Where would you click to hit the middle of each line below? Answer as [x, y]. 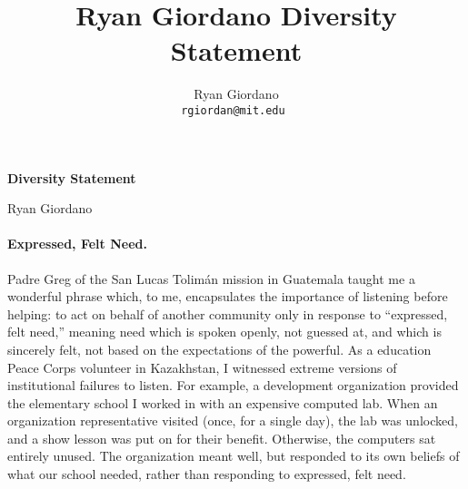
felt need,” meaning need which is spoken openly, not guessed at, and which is [224, 332]
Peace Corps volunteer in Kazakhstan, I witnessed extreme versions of [202, 367]
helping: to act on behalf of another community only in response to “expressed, [228, 313]
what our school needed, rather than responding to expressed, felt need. [207, 474]
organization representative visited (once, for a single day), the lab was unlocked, [233, 421]
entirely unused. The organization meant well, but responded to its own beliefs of [234, 456]
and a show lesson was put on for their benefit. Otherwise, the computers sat [222, 438]
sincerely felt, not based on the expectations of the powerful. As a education [219, 349]
